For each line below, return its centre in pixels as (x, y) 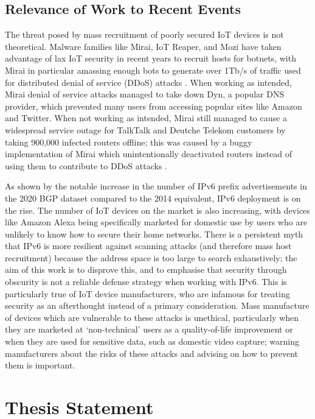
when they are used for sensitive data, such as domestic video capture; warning (152, 341)
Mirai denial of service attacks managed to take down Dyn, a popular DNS (145, 94)
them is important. (40, 365)
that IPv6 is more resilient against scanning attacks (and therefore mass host (148, 246)
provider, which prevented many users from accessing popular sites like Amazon (154, 106)
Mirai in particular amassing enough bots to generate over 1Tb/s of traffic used (153, 70)
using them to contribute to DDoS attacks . (86, 165)
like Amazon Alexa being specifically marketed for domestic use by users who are (156, 222)
